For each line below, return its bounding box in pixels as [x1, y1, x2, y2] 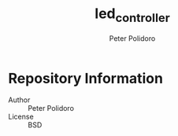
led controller [94, 5, 171, 25]
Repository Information [8, 69, 164, 87]
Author [8, 95, 31, 105]
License [8, 112, 34, 122]
